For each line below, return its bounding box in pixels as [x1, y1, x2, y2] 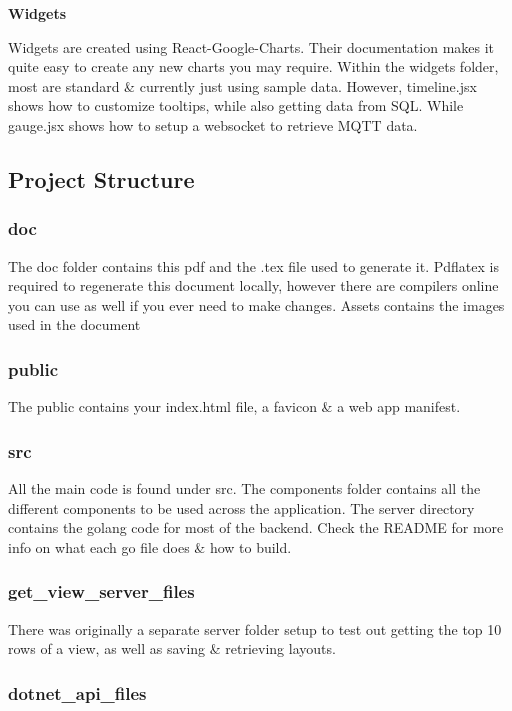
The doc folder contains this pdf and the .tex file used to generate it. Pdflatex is [8, 255, 499, 276]
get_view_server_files [8, 579, 195, 604]
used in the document [8, 314, 141, 335]
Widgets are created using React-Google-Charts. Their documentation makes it [8, 36, 495, 57]
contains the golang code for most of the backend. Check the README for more [8, 517, 504, 538]
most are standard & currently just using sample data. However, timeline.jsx [8, 75, 477, 96]
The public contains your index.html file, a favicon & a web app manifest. [8, 396, 461, 417]
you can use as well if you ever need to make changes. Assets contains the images [8, 294, 505, 315]
